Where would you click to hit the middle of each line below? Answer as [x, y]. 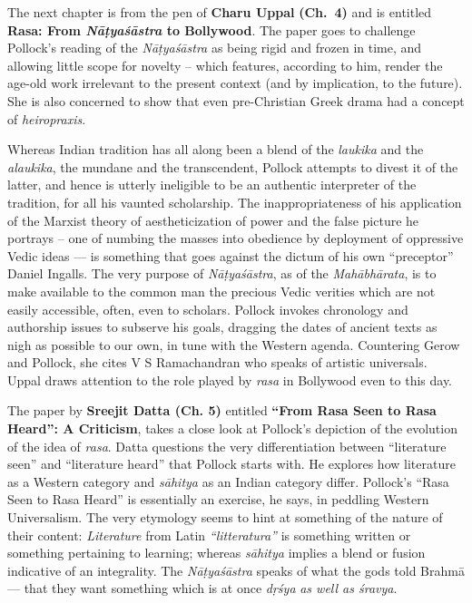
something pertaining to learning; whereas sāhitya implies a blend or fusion [216, 553]
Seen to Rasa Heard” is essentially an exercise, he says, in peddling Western [218, 499]
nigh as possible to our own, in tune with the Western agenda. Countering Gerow [234, 344]
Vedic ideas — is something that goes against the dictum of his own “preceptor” [231, 255]
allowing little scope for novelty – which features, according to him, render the [225, 65]
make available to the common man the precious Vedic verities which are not [221, 291]
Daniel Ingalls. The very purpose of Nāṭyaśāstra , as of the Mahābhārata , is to [222, 273]
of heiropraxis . [47, 118]
